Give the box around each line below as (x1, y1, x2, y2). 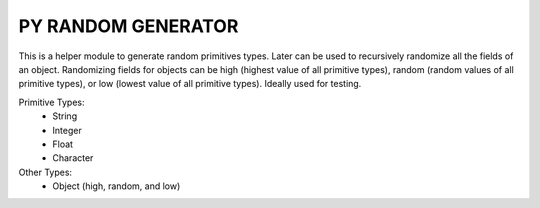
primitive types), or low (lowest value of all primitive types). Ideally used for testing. (18, 78, 362, 90)
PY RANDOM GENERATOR (18, 15, 239, 37)
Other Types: (18, 166, 73, 178)
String (52, 110, 78, 122)
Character (52, 152, 94, 164)
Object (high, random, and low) (52, 180, 181, 192)
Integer (52, 124, 82, 136)
